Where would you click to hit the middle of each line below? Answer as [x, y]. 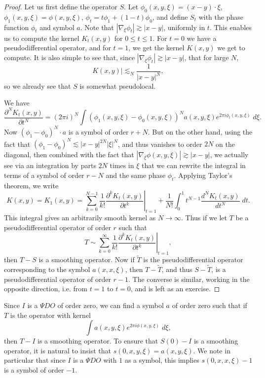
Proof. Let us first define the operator [61, 6]
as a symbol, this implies [162, 360]
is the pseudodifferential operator [193, 259]
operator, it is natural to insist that [57, 350]
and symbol [57, 27]
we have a [202, 38]
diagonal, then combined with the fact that [69, 155]
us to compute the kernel [42, 38]
